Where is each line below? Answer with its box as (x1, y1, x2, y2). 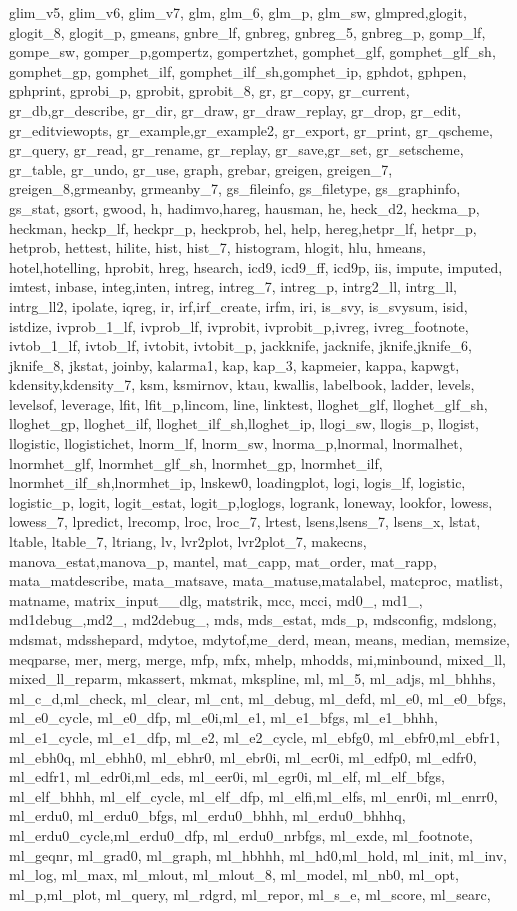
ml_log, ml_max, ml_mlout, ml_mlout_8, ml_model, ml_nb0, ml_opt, (9, 864, 459, 885)
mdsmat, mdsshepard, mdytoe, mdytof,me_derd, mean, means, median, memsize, (9, 629, 510, 649)
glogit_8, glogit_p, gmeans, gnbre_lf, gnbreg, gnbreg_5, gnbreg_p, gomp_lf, (9, 21, 486, 42)
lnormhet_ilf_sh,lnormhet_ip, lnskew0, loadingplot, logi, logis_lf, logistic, (9, 472, 466, 493)
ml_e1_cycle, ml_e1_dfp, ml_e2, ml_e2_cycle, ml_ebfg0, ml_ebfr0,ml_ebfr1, (9, 726, 500, 747)
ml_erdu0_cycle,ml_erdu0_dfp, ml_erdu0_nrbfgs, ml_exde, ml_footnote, (9, 824, 473, 845)
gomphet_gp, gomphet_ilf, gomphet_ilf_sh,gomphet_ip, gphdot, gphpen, (9, 60, 467, 81)
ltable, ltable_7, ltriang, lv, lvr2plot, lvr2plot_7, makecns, (9, 531, 367, 552)
